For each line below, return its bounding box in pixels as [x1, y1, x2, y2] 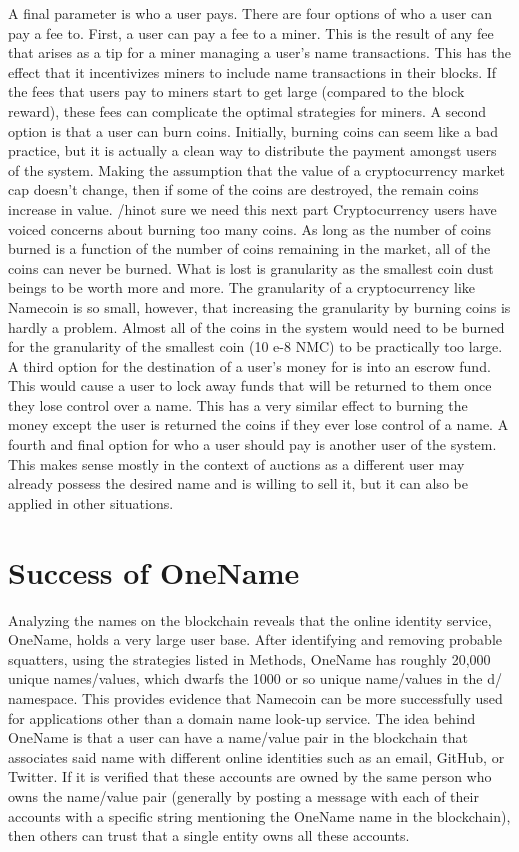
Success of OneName [8, 551, 300, 592]
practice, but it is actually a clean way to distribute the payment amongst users [8, 140, 497, 161]
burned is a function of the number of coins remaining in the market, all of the [8, 238, 491, 259]
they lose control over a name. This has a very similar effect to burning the [8, 394, 468, 415]
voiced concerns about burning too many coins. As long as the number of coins [8, 218, 492, 239]
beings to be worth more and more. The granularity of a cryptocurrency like [8, 277, 476, 298]
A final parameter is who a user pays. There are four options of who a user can [8, 3, 493, 23]
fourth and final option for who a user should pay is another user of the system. [8, 434, 497, 455]
